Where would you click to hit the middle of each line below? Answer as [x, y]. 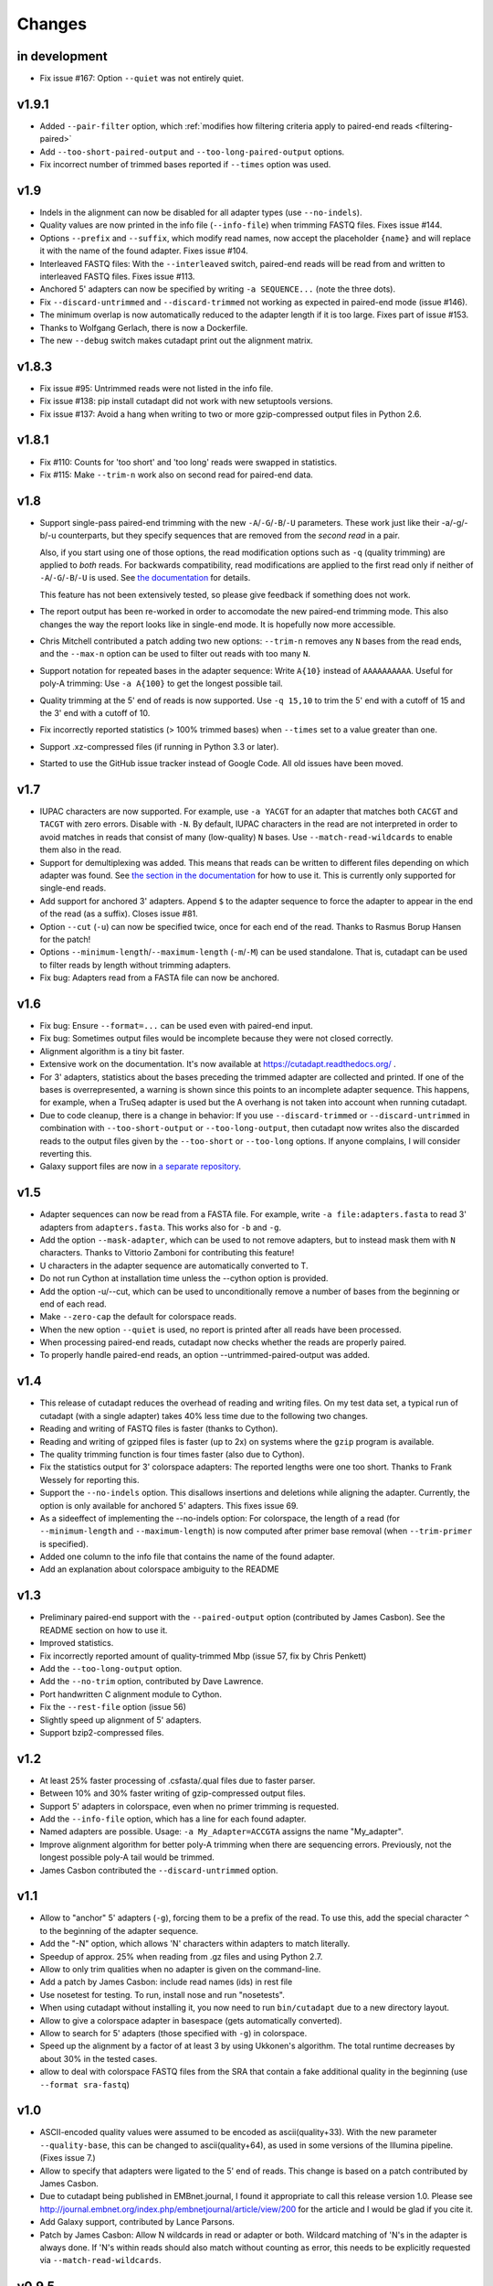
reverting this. [66, 1153]
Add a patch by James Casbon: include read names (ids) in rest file [166, 1982]
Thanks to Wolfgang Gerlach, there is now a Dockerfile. [144, 327]
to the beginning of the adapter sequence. [119, 1930]
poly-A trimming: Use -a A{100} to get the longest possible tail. [161, 684]
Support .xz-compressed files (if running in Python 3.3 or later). [159, 746]
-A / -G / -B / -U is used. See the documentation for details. [145, 578]
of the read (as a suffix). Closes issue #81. [119, 913]
